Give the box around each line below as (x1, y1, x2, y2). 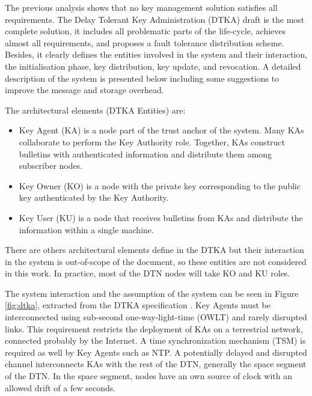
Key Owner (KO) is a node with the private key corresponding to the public (19, 179, 301, 192)
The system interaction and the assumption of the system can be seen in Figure (5, 287, 299, 299)
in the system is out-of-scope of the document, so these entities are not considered (5, 255, 307, 267)
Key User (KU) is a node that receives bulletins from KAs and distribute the (19, 211, 303, 224)
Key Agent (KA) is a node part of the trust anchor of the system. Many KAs (19, 124, 304, 136)
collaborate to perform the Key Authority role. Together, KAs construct (19, 135, 286, 148)
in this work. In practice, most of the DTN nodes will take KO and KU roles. (5, 267, 290, 279)
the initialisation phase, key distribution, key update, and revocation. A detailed (5, 59, 301, 72)
